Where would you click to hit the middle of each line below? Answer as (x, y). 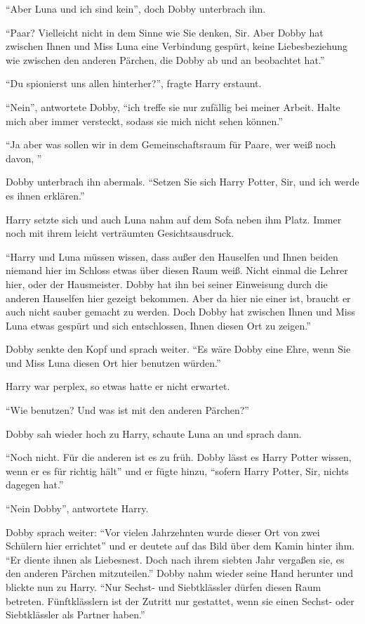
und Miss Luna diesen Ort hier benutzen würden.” (113, 362)
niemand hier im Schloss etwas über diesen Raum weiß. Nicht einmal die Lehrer (177, 270)
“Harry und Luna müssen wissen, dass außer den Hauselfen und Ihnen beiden (172, 256)
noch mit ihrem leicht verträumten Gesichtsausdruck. (120, 233)
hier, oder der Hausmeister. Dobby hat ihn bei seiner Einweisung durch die (167, 284)
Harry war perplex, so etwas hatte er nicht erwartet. (118, 386)
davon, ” (24, 158)
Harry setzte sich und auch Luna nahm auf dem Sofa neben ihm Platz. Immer (174, 219)
